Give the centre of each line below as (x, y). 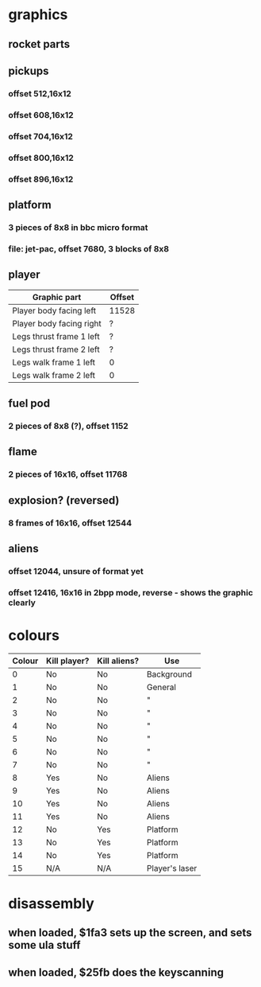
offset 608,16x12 (41, 115)
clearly (22, 603)
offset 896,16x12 (41, 179)
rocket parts (39, 44)
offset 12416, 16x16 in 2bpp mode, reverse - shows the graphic (131, 592)
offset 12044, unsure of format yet (76, 571)
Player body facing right (57, 323)
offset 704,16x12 (41, 136)
